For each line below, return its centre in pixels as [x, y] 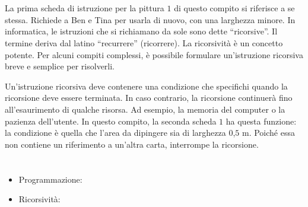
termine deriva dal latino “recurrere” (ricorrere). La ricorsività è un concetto [144, 42]
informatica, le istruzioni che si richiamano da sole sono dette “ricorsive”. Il [141, 31]
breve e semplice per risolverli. [60, 66]
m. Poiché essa [268, 133]
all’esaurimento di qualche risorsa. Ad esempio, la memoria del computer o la [145, 109]
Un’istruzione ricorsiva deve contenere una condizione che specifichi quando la [146, 86]
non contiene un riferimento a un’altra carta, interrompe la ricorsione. [132, 144]
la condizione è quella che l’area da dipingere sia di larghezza [115, 133]
